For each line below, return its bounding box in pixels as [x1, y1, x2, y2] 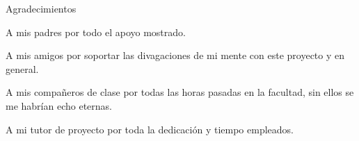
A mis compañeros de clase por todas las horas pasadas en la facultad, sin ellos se [6, 85, 354, 99]
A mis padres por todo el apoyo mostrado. [6, 24, 186, 39]
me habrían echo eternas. [6, 98, 112, 113]
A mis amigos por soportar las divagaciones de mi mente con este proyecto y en [6, 48, 345, 63]
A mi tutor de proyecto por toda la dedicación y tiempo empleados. [6, 122, 294, 136]
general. [6, 61, 39, 76]
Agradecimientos [6, 1, 77, 15]
